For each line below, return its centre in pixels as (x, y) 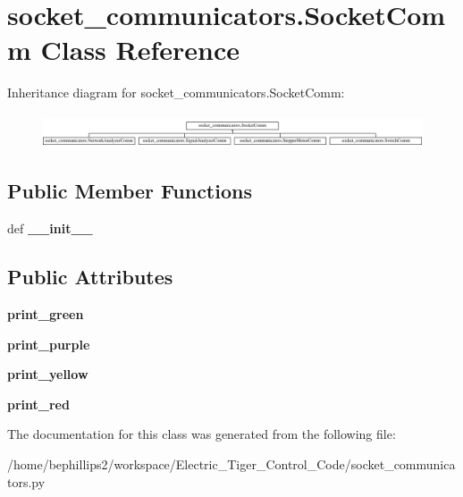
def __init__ (50, 228)
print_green (46, 314)
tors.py (26, 481)
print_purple (49, 344)
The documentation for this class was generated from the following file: (202, 434)
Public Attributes (90, 277)
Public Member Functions (130, 191)
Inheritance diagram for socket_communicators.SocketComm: (176, 93)
